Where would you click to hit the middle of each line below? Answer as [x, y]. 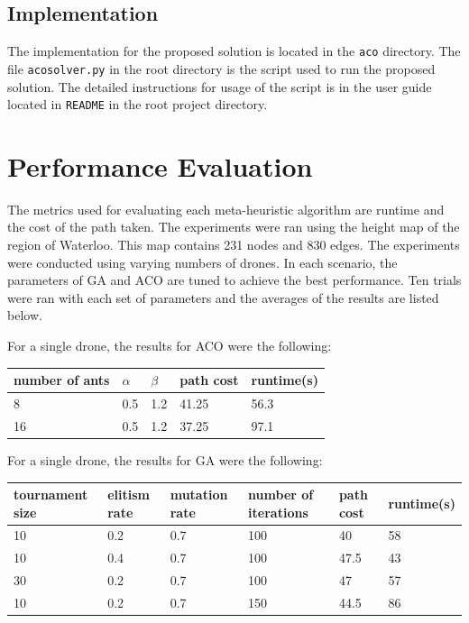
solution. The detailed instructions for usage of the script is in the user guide [220, 86]
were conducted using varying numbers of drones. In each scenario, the [202, 262]
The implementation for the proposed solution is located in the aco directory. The [234, 51]
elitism [129, 495]
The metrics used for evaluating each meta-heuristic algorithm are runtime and [226, 209]
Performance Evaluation [160, 165]
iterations [278, 512]
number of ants [62, 380]
